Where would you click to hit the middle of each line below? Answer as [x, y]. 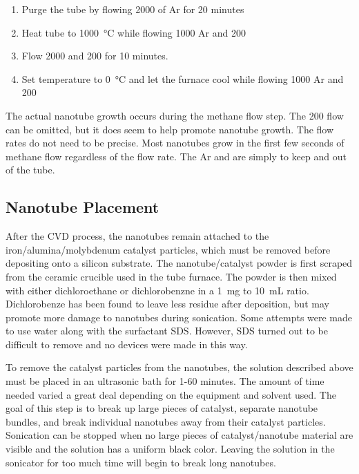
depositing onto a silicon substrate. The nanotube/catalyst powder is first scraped [179, 263]
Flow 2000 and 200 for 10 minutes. [95, 56]
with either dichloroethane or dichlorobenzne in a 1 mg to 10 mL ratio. [157, 290]
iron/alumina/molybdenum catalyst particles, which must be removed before [168, 249]
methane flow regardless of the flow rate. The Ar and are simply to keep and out [176, 156]
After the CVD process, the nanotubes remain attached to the [137, 236]
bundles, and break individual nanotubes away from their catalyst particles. [166, 421]
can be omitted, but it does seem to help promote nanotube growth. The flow [170, 129]
